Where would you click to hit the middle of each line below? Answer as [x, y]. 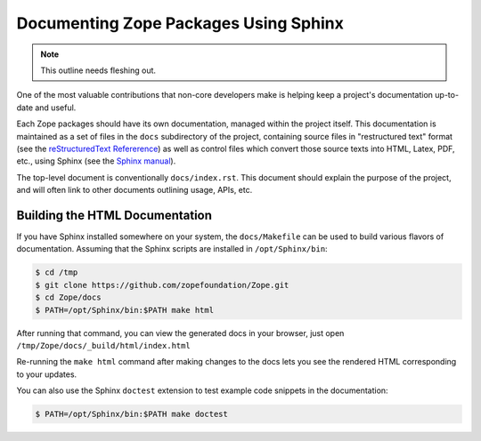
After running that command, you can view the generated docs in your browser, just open [180, 333]
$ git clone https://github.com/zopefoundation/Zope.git [162, 285]
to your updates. [47, 374]
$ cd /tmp [57, 273]
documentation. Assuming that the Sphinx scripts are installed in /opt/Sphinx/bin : [172, 249]
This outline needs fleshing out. [98, 70]
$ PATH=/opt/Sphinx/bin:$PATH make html [124, 310]
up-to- [447, 95]
